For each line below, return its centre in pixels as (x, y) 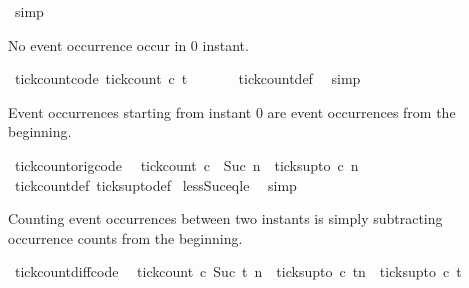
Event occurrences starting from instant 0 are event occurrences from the (232, 111)
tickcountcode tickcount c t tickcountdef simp (187, 78)
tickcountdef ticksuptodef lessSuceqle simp (155, 184)
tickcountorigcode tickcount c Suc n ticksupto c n (186, 164)
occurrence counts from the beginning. (125, 237)
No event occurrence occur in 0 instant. (128, 44)
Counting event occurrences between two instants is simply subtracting (225, 218)
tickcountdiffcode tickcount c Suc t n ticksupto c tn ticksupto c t (238, 271)
